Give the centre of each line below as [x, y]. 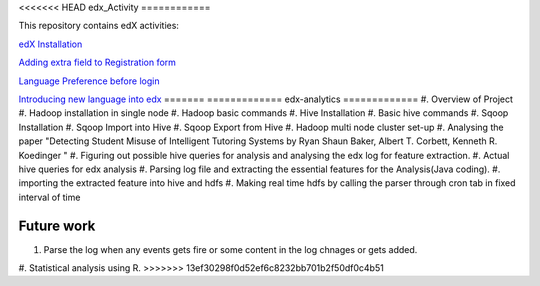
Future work [57, 225]
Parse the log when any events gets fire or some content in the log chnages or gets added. [230, 249]
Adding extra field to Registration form [97, 62]
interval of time [49, 197]
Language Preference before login [89, 81]
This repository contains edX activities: [99, 26]
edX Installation [50, 44]
